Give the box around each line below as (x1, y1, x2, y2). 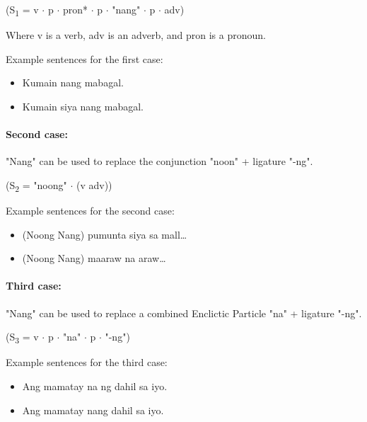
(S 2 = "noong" (6, 177, 67, 194)
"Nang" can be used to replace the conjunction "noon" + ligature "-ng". (6, 154, 313, 169)
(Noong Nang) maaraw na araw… (22, 251, 166, 266)
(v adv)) (76, 177, 112, 192)
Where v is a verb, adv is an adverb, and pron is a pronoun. (6, 28, 266, 42)
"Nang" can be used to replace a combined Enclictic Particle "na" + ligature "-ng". (6, 305, 362, 320)
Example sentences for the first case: (6, 51, 163, 66)
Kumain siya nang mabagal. (22, 98, 144, 113)
